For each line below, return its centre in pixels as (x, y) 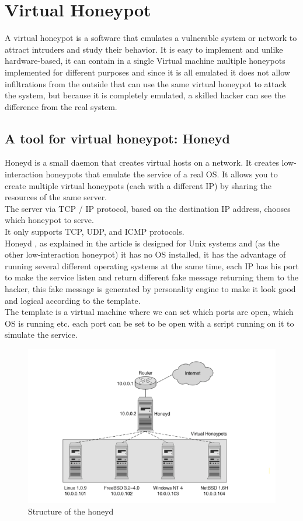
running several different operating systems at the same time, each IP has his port (152, 265)
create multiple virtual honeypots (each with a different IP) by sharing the (138, 185)
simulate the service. (41, 335)
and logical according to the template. (73, 300)
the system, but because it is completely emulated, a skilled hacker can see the (145, 95)
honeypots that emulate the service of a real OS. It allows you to (162, 174)
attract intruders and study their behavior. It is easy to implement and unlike (144, 49)
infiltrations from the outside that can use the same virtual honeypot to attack (146, 83)
